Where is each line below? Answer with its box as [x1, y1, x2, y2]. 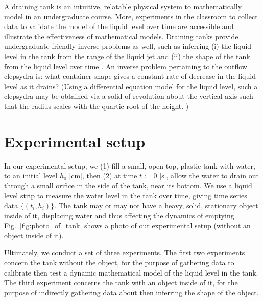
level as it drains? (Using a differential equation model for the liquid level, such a [4, 80, 258, 91]
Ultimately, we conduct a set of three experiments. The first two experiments [4, 247, 245, 258]
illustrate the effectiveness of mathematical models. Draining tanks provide [4, 31, 238, 41]
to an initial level [4, 170, 58, 181]
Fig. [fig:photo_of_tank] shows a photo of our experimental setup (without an [4, 220, 251, 231]
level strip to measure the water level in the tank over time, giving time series [4, 190, 247, 201]
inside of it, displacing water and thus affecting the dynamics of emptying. [4, 210, 236, 221]
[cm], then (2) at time [69, 170, 137, 181]
